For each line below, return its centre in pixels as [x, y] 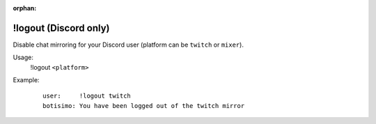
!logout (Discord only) [61, 28]
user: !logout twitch [87, 96]
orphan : [25, 8]
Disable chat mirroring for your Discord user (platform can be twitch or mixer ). [128, 45]
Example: [26, 80]
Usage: [23, 57]
